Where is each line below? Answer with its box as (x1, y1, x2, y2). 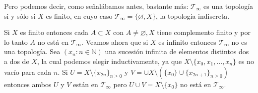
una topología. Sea (4, 46, 61, 57)
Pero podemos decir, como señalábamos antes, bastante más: (4, 1, 189, 11)
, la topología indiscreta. (155, 10, 230, 21)
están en (73, 79, 98, 89)
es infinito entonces (158, 36, 216, 47)
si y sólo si (4, 10, 36, 21)
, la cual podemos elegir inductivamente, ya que (37, 56, 182, 66)
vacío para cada (4, 66, 52, 77)
